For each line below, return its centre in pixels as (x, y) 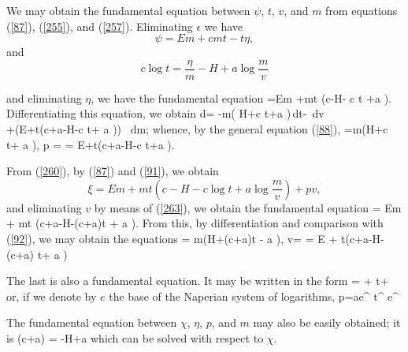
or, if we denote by (52, 296)
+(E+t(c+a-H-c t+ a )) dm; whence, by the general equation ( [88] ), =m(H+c (197, 129)
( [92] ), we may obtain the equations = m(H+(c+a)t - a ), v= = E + (172, 238)
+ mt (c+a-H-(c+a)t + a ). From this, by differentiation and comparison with (195, 223)
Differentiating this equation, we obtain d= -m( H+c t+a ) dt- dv (165, 113)
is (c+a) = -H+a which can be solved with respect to (135, 337)
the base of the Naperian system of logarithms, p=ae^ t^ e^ (254, 296)
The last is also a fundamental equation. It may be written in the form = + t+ (198, 281)
